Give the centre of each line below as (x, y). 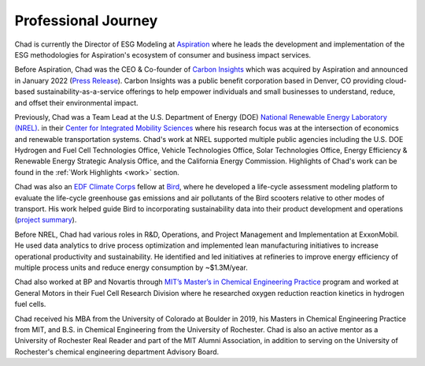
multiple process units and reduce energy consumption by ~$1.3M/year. (131, 267)
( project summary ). (46, 220)
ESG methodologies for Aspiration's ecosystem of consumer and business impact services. (163, 54)
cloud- (396, 80)
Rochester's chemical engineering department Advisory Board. (117, 352)
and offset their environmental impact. (76, 103)
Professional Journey (86, 21)
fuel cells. (30, 304)
